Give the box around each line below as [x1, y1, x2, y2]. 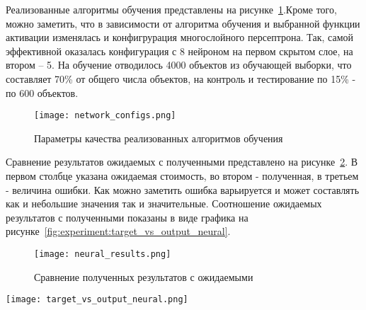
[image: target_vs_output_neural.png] [6, 294, 188, 305]
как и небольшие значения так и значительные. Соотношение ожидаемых [6, 196, 322, 211]
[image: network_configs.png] [34, 110, 176, 121]
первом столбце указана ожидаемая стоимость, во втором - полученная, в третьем [6, 168, 359, 183]
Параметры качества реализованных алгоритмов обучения [34, 130, 283, 145]
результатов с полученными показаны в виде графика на [6, 209, 248, 224]
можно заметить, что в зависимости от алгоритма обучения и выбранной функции [6, 16, 360, 30]
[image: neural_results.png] [34, 248, 171, 259]
